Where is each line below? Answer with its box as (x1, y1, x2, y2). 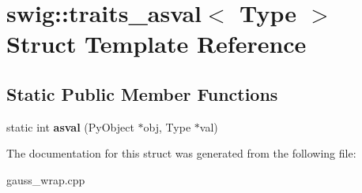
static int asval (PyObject (6, 118, 134, 135)
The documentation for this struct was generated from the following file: (6, 145, 356, 161)
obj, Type (143, 118, 191, 135)
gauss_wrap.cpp (6, 171, 85, 187)
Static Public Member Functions (6, 81, 278, 106)
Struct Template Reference (6, 28, 307, 60)
